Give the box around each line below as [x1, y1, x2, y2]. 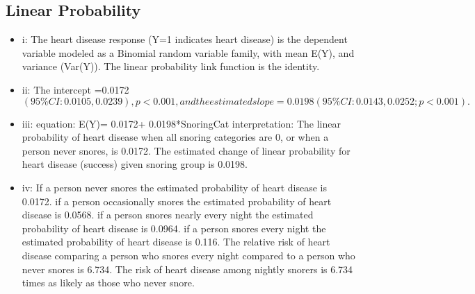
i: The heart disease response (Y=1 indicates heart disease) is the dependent [22, 32, 348, 46]
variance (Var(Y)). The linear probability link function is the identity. [22, 59, 320, 73]
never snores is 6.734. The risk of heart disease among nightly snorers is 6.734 [22, 261, 353, 276]
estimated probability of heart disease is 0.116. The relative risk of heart [22, 234, 330, 249]
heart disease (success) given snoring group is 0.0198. [22, 157, 248, 171]
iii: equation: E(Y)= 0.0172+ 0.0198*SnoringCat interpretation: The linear [22, 116, 341, 130]
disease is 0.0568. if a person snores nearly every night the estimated [22, 207, 314, 222]
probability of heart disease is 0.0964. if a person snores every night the [22, 220, 326, 235]
